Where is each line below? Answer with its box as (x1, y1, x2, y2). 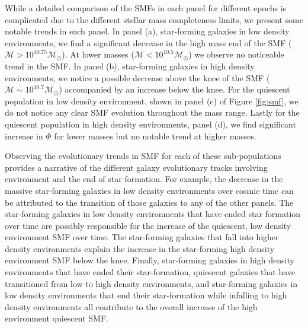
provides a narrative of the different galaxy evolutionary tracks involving (5, 161, 268, 173)
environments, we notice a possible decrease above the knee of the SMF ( (5, 71, 270, 84)
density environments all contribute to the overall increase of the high (5, 300, 258, 313)
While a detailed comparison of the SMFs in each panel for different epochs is (5, 2, 287, 14)
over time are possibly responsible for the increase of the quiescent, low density (5, 219, 291, 231)
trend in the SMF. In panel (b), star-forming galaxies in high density (5, 59, 255, 72)
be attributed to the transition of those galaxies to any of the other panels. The (5, 196, 294, 208)
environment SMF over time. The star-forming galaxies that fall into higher (5, 231, 279, 243)
